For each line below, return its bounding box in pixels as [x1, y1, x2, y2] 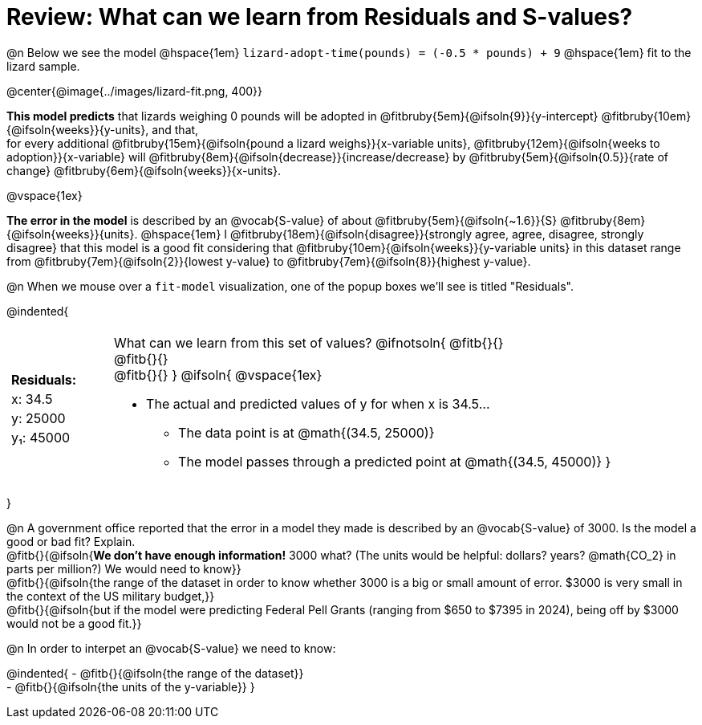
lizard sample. [6, 59, 80, 73]
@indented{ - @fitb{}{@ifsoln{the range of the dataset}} [6, 666, 304, 680]
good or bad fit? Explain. [6, 534, 136, 548]
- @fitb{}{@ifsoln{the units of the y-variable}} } [6, 679, 255, 694]
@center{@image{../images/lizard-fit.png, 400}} [6, 83, 263, 98]
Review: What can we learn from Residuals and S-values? [6, 3, 633, 31]
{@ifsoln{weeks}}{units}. [6, 226, 138, 241]
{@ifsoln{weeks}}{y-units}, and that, [6, 122, 199, 136]
